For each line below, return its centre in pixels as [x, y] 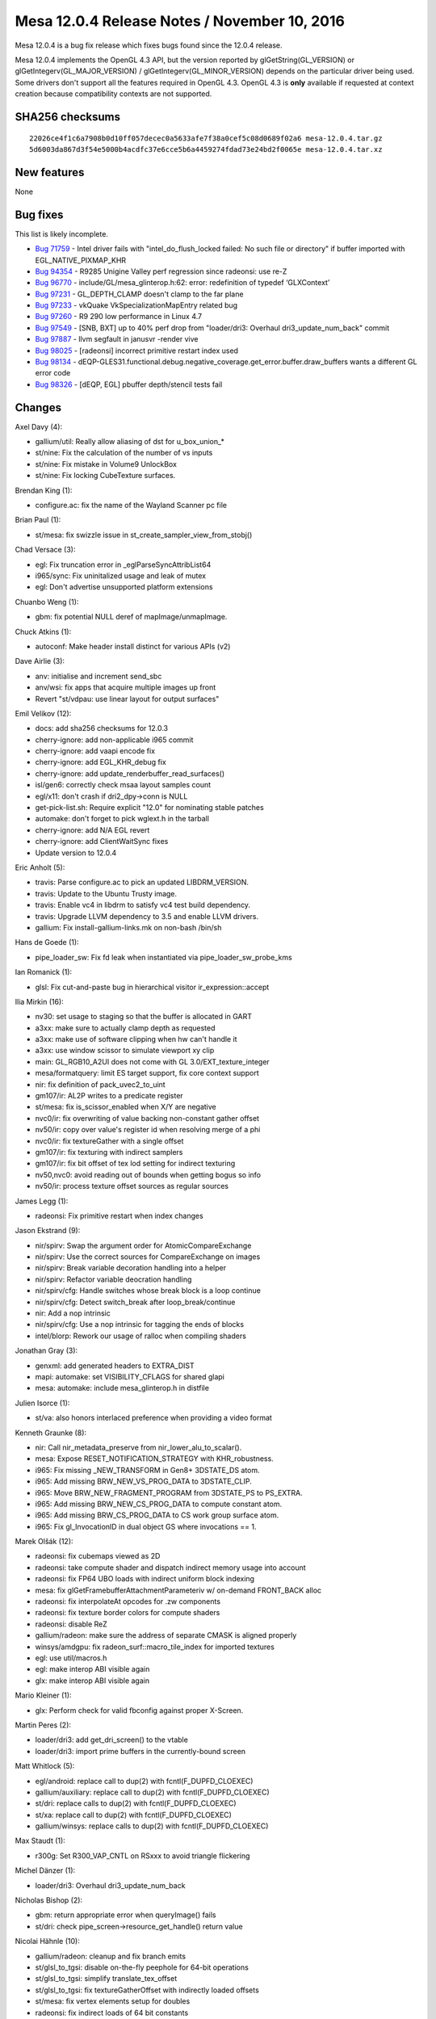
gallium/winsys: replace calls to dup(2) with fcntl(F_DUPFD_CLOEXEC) [152, 1826]
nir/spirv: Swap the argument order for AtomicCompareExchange [143, 1245]
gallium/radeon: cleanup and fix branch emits [110, 1956]
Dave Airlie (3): [40, 661]
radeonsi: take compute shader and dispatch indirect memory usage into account [170, 1568]
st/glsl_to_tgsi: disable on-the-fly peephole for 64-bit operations [142, 1967]
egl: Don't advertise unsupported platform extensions [124, 587]
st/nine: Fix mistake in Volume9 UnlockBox [106, 464]
